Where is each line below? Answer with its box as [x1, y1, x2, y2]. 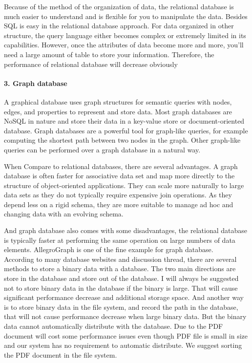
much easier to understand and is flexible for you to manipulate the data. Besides [4, 11, 248, 21]
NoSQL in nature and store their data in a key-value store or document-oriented [4, 116, 245, 126]
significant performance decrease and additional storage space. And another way [4, 292, 244, 302]
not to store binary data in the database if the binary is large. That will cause [4, 282, 238, 293]
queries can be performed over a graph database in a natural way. [4, 144, 201, 154]
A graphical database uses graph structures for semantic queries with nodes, [4, 96, 232, 107]
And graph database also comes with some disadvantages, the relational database [4, 225, 247, 235]
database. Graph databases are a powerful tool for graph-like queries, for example [4, 125, 248, 135]
